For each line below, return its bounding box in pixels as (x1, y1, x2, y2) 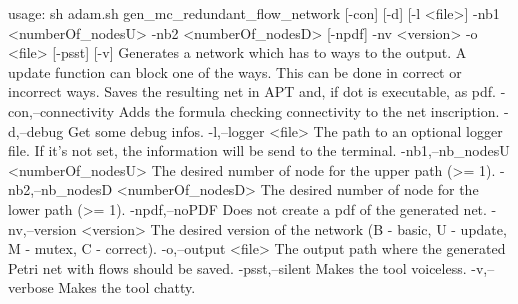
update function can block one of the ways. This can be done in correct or (8, 61, 462, 82)
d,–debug (8, 120, 64, 141)
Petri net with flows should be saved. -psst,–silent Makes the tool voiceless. (8, 257, 467, 278)
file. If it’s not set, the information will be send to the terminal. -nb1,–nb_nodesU (8, 140, 510, 161)
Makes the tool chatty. (58, 277, 196, 298)
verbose (8, 277, 54, 298)
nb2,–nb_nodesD (8, 179, 113, 200)
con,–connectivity (8, 100, 115, 121)
